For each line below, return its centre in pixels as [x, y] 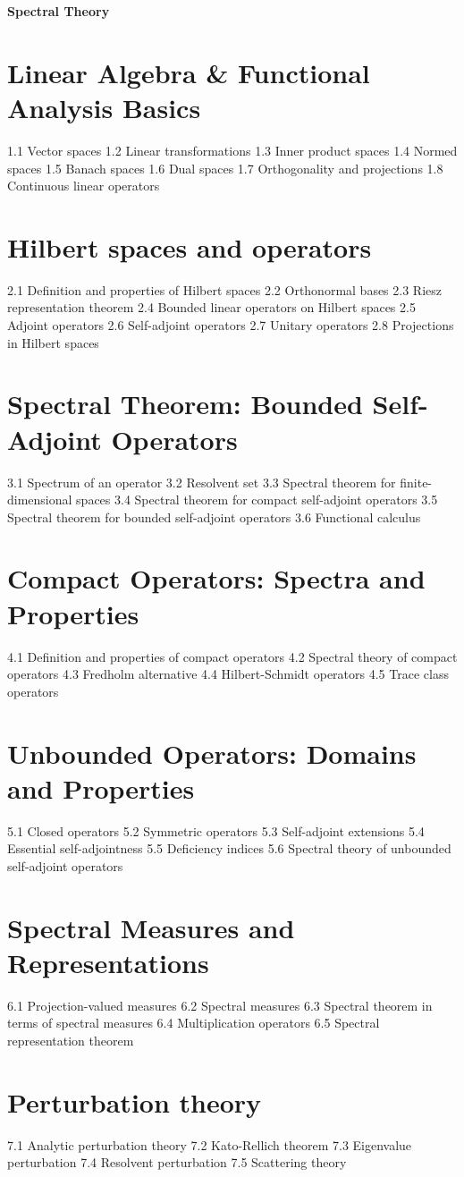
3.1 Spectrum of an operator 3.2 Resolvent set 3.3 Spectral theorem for [202, 482]
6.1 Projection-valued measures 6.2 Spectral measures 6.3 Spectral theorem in [220, 1005]
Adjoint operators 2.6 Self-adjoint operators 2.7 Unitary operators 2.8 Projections [231, 325]
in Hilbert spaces [53, 342]
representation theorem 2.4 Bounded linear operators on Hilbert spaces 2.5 [211, 307]
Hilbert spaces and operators [190, 246]
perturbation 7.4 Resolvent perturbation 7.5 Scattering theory [177, 1162]
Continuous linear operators [84, 186]
